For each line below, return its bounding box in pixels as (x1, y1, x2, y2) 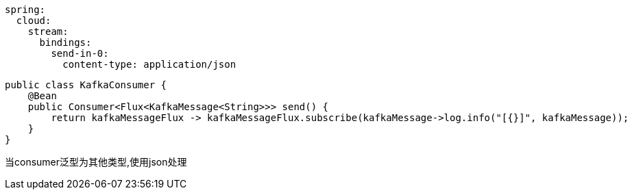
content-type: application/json (62, 59, 236, 70)
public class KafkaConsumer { (5, 79, 167, 90)
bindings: (39, 37, 92, 48)
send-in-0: (51, 48, 109, 59)
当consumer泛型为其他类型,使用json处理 (5, 156, 187, 168)
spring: (5, 4, 46, 15)
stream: (27, 26, 69, 37)
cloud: (16, 15, 51, 26)
